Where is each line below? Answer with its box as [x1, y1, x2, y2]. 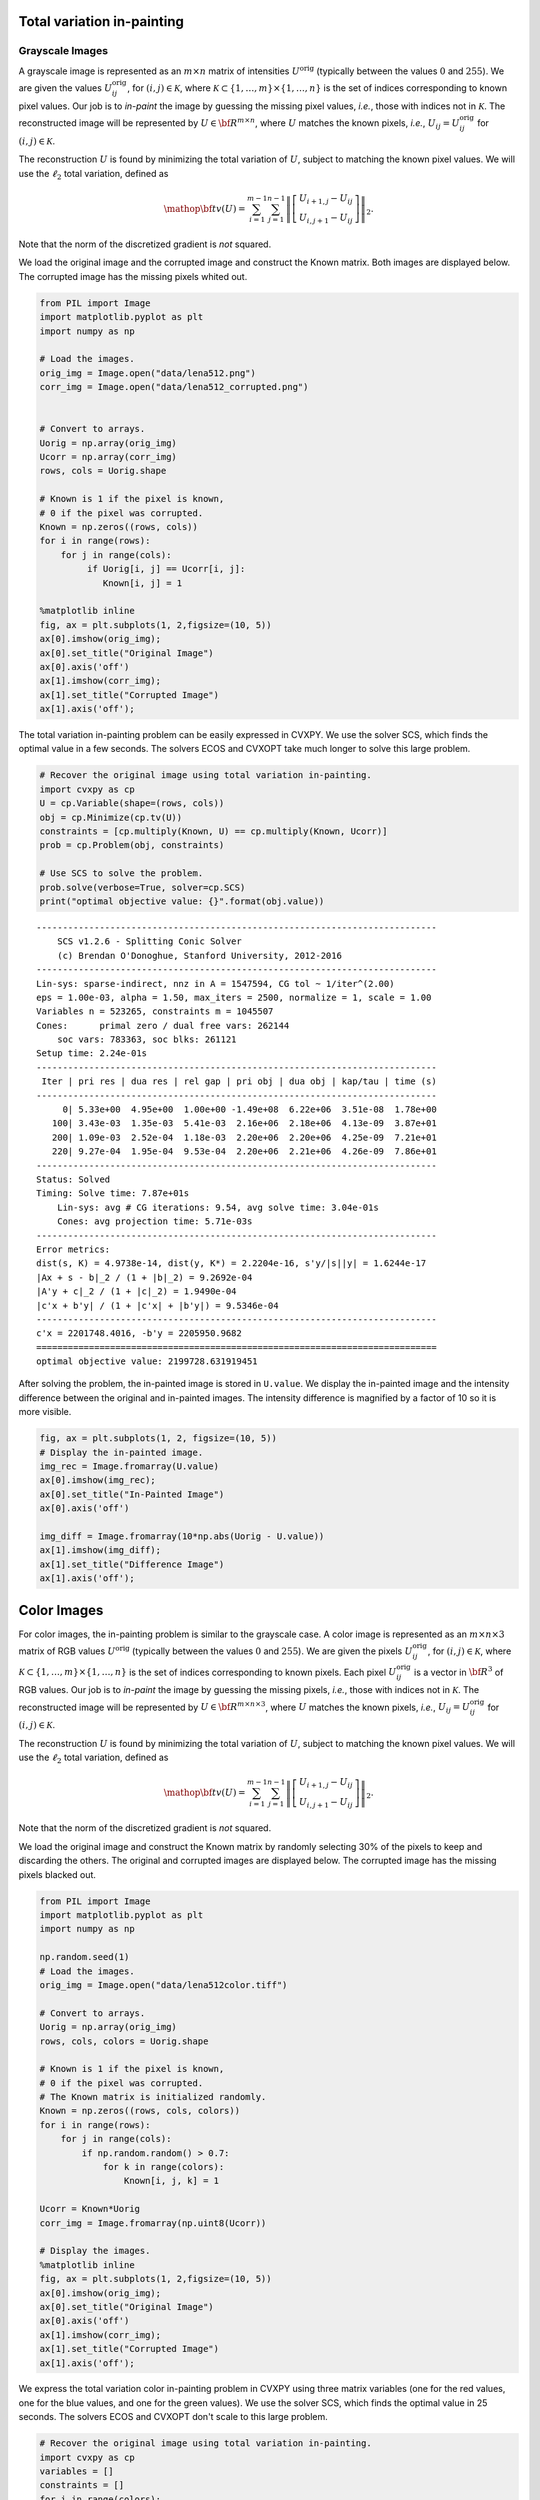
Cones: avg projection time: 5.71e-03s [56, 1216, 253, 1227]
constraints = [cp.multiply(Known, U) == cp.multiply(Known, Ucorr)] [39, 826, 388, 837]
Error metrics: [36, 1243, 111, 1255]
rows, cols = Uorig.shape [39, 465, 167, 477]
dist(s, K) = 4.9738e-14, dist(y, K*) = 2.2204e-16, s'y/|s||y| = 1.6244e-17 [36, 1258, 427, 1269]
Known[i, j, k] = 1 [123, 2175, 220, 2187]
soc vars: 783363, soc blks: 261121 [56, 1034, 237, 1045]
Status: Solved [36, 1173, 111, 1185]
